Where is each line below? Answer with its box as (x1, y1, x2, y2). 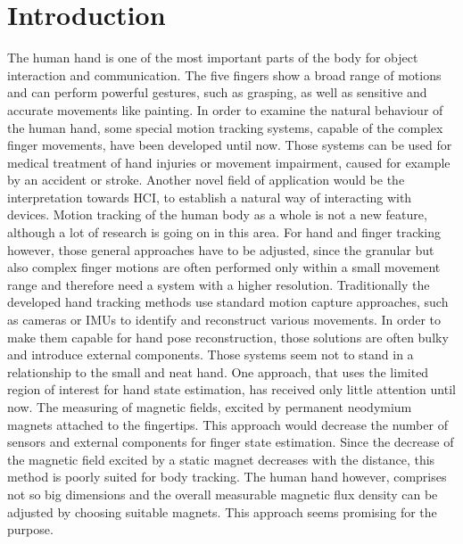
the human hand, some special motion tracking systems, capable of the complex (7, 118, 443, 136)
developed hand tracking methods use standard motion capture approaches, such (7, 293, 449, 311)
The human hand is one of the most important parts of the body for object (7, 48, 418, 67)
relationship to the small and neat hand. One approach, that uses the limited (7, 362, 429, 381)
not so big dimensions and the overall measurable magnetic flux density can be (7, 484, 438, 503)
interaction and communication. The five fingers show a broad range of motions (7, 65, 442, 84)
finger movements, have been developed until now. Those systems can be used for (7, 136, 452, 154)
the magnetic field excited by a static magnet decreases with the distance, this (7, 449, 435, 468)
